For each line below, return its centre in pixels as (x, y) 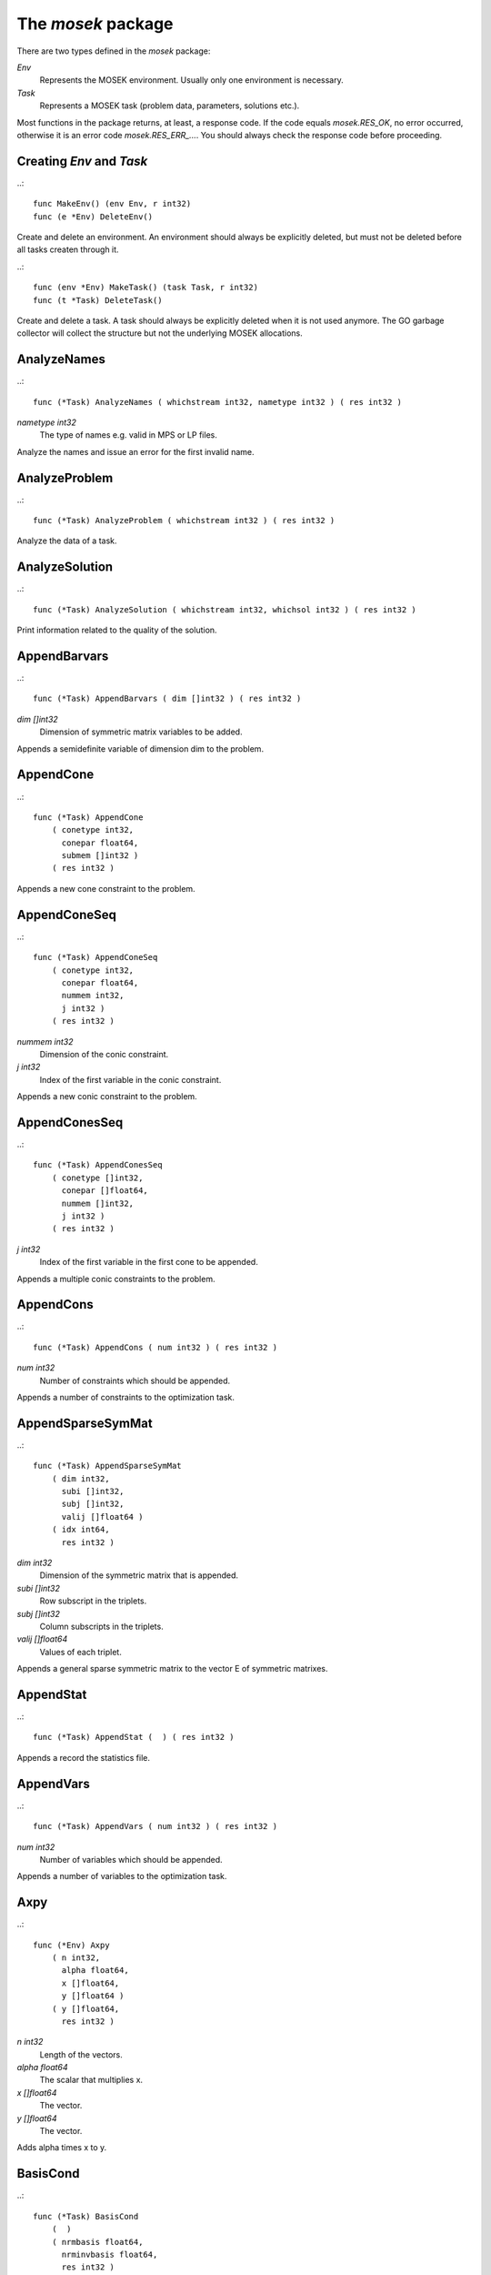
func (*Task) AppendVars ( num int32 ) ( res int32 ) (155, 1826)
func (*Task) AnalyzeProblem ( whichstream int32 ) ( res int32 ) (184, 521)
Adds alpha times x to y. (62, 2148)
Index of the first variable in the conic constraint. (130, 1079)
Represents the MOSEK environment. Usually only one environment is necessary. (192, 80)
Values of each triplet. (80, 1652)
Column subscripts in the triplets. (101, 1626)
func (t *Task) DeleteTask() (98, 300)
